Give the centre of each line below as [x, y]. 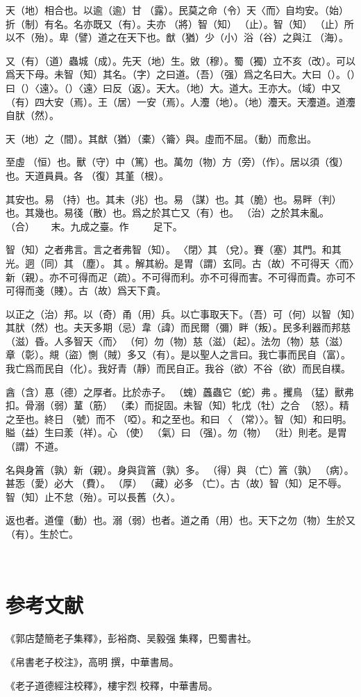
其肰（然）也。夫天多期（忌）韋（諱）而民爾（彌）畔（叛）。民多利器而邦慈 [178, 327]
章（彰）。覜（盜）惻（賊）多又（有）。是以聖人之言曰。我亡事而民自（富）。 [178, 354]
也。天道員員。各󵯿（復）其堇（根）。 [87, 175]
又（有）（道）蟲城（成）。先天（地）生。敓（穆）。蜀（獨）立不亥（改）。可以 [180, 60]
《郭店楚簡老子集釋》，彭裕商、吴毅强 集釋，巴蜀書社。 [131, 638]
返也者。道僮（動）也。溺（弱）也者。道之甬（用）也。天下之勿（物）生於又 [180, 520]
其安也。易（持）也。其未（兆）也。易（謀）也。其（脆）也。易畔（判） [174, 199]
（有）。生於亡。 [42, 534]
